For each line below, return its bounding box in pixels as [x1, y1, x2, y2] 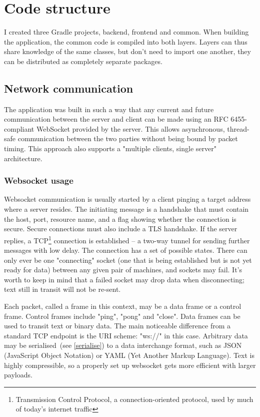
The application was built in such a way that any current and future [4, 104, 214, 114]
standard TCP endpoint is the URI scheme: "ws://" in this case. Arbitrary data [4, 330, 248, 340]
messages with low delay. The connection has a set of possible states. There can [4, 245, 247, 255]
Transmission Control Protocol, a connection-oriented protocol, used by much [15, 393, 253, 404]
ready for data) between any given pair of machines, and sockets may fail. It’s [4, 264, 242, 275]
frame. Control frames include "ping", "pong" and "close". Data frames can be [4, 310, 240, 321]
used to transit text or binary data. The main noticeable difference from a [4, 320, 231, 331]
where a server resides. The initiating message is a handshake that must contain [4, 204, 249, 214]
